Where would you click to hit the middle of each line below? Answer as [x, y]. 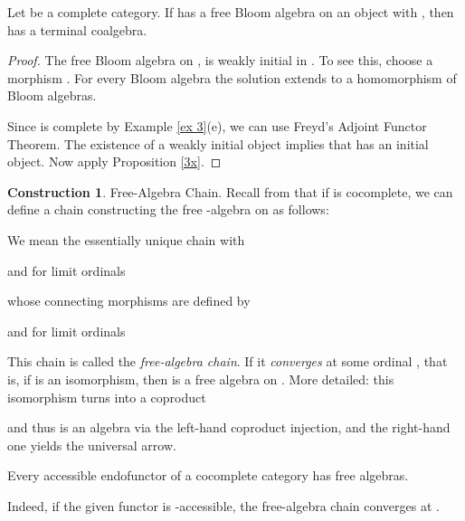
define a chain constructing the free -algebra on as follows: [168, 209]
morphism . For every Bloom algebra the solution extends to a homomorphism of [232, 77]
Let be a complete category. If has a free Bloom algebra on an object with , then [231, 12]
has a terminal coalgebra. [77, 29]
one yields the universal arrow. [92, 445]
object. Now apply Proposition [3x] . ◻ [114, 161]
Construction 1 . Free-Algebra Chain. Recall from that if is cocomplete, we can [230, 191]
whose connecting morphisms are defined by [129, 301]
